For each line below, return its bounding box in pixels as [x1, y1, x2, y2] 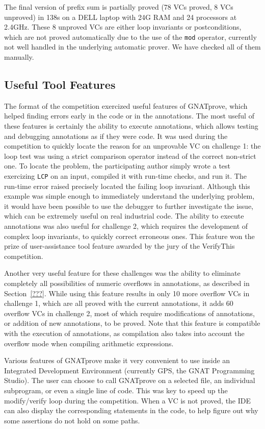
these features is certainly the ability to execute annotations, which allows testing [4, 121, 258, 131]
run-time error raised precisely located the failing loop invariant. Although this [4, 180, 250, 191]
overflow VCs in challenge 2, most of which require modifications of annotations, [4, 307, 255, 318]
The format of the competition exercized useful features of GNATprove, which [4, 100, 248, 111]
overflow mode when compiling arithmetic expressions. [4, 338, 174, 348]
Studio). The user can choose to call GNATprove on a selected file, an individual [4, 375, 255, 386]
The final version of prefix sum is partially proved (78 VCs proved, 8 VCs [4, 2, 233, 12]
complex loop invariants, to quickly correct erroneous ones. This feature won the [4, 230, 255, 241]
